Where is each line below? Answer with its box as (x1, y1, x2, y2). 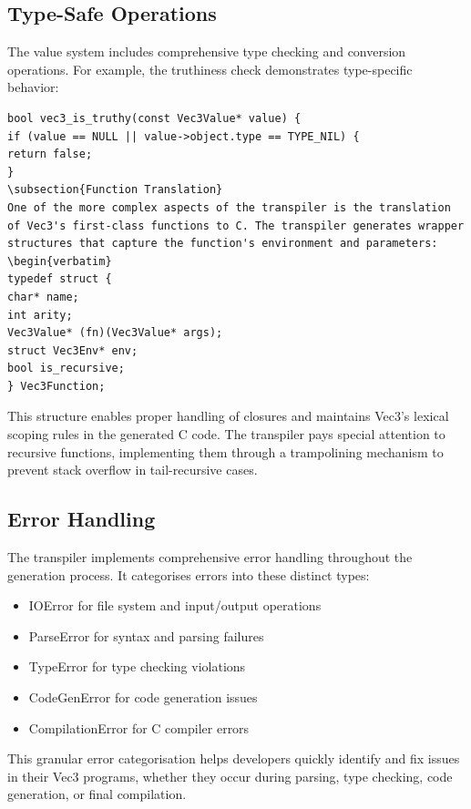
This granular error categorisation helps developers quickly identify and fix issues (7, 749, 460, 768)
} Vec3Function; (7, 379, 106, 393)
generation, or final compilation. (7, 784, 187, 804)
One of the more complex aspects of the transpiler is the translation (7, 200, 451, 214)
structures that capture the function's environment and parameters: (7, 237, 438, 251)
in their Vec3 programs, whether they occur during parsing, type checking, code (7, 766, 453, 785)
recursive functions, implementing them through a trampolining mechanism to (7, 442, 444, 461)
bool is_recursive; (7, 362, 125, 375)
